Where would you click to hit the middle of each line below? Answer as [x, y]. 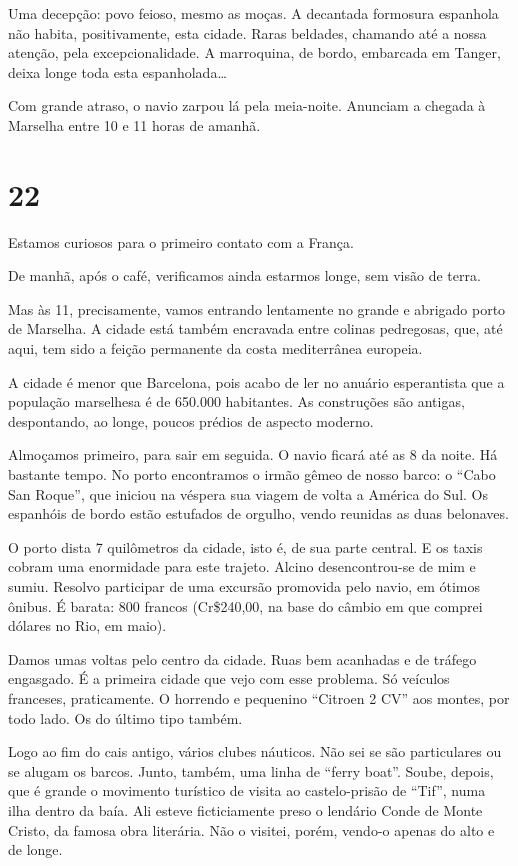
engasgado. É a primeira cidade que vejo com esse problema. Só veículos [229, 678]
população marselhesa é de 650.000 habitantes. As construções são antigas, [236, 401]
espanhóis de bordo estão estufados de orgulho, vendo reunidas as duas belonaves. [258, 513]
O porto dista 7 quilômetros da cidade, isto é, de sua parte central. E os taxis [245, 546]
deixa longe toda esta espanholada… [117, 71]
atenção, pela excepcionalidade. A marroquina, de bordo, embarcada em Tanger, [254, 52]
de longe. [35, 849]
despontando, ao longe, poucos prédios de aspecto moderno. [191, 420]
